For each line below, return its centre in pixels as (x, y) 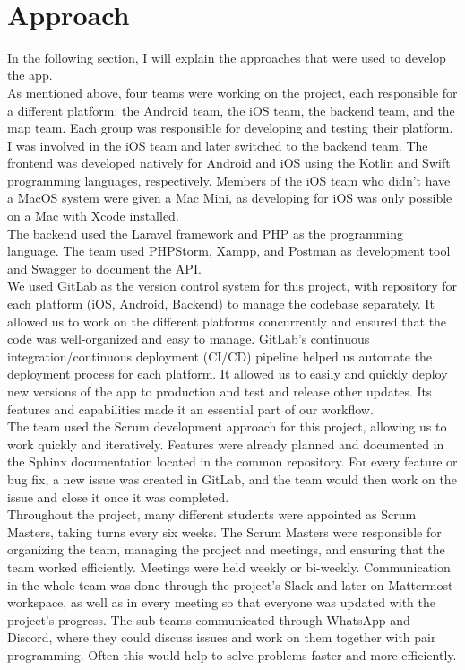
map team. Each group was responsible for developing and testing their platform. (230, 128)
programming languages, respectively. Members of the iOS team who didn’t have (229, 180)
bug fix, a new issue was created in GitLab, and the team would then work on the (232, 479)
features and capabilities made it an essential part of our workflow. (190, 409)
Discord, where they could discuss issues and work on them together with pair (222, 637)
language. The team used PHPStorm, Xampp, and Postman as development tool (229, 251)
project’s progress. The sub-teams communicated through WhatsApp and (209, 619)
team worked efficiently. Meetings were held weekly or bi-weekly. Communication (229, 566)
